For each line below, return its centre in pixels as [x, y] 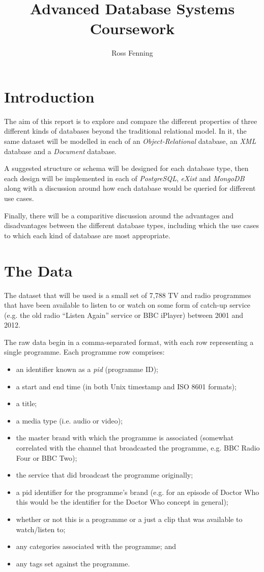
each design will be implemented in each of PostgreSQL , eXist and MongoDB [124, 178]
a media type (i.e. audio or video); [69, 420]
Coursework [132, 28]
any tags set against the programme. [73, 563]
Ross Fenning [132, 53]
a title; [26, 403]
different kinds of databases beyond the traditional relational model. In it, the [125, 131]
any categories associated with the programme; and [96, 546]
